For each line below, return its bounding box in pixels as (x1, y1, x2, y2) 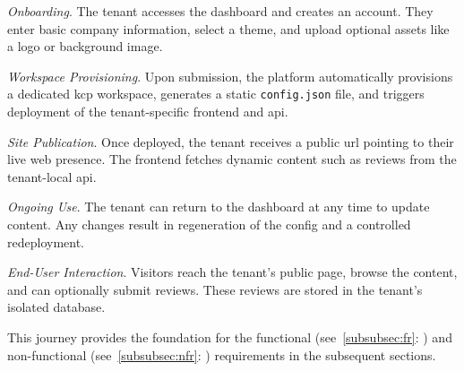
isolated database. (7, 298, 106, 316)
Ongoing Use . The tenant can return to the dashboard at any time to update (7, 197, 430, 216)
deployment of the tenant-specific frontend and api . (7, 102, 288, 121)
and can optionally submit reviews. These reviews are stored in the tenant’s (7, 280, 423, 298)
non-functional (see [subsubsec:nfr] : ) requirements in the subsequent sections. (7, 345, 436, 364)
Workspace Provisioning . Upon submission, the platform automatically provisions (7, 66, 453, 85)
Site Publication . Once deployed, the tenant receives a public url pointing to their (7, 132, 454, 151)
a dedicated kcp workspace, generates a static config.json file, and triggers (7, 84, 425, 103)
